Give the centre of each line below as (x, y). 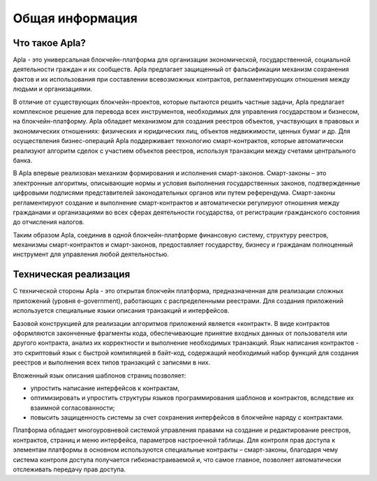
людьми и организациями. (53, 89)
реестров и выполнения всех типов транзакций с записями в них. (112, 362)
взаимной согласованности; (73, 408)
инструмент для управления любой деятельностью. (91, 254)
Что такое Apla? (50, 43)
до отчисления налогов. (49, 222)
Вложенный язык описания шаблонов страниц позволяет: (99, 375)
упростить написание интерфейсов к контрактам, (105, 388)
